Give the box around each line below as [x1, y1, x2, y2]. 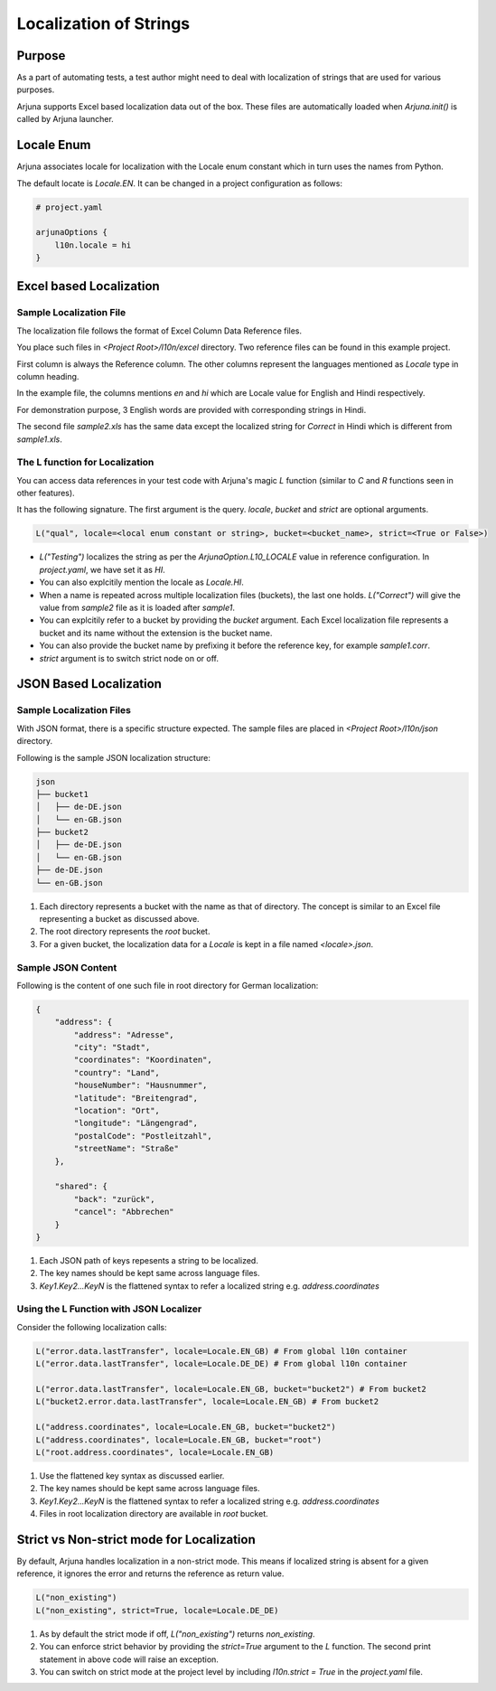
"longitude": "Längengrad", [73, 1118, 199, 1129]
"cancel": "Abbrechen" [73, 1207, 175, 1217]
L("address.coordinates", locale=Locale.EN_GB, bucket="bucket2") [35, 1422, 336, 1433]
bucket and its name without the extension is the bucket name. [39, 627, 273, 638]
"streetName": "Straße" [73, 1143, 180, 1154]
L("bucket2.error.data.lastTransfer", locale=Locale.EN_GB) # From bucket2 [35, 1396, 379, 1407]
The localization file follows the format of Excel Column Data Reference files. [16, 325, 303, 336]
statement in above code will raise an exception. [39, 1654, 219, 1665]
